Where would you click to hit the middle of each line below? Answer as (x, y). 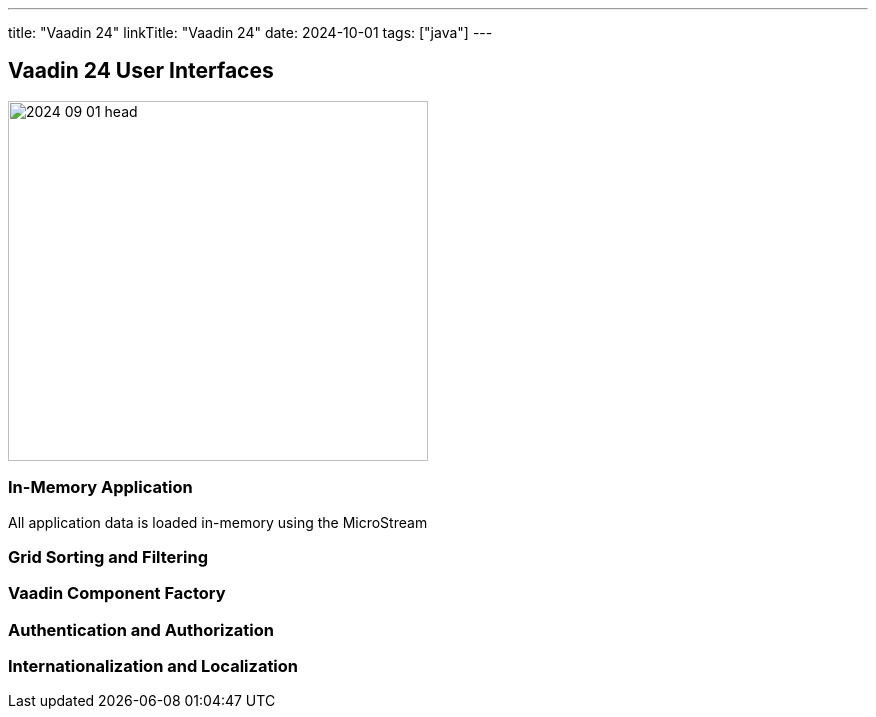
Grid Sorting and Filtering (108, 556)
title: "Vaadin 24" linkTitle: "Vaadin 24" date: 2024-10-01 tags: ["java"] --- (250, 32)
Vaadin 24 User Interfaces (141, 71)
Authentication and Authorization (141, 629)
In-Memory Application (100, 487)
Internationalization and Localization (153, 666)
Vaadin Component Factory (117, 593)
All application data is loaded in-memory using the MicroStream (218, 522)
